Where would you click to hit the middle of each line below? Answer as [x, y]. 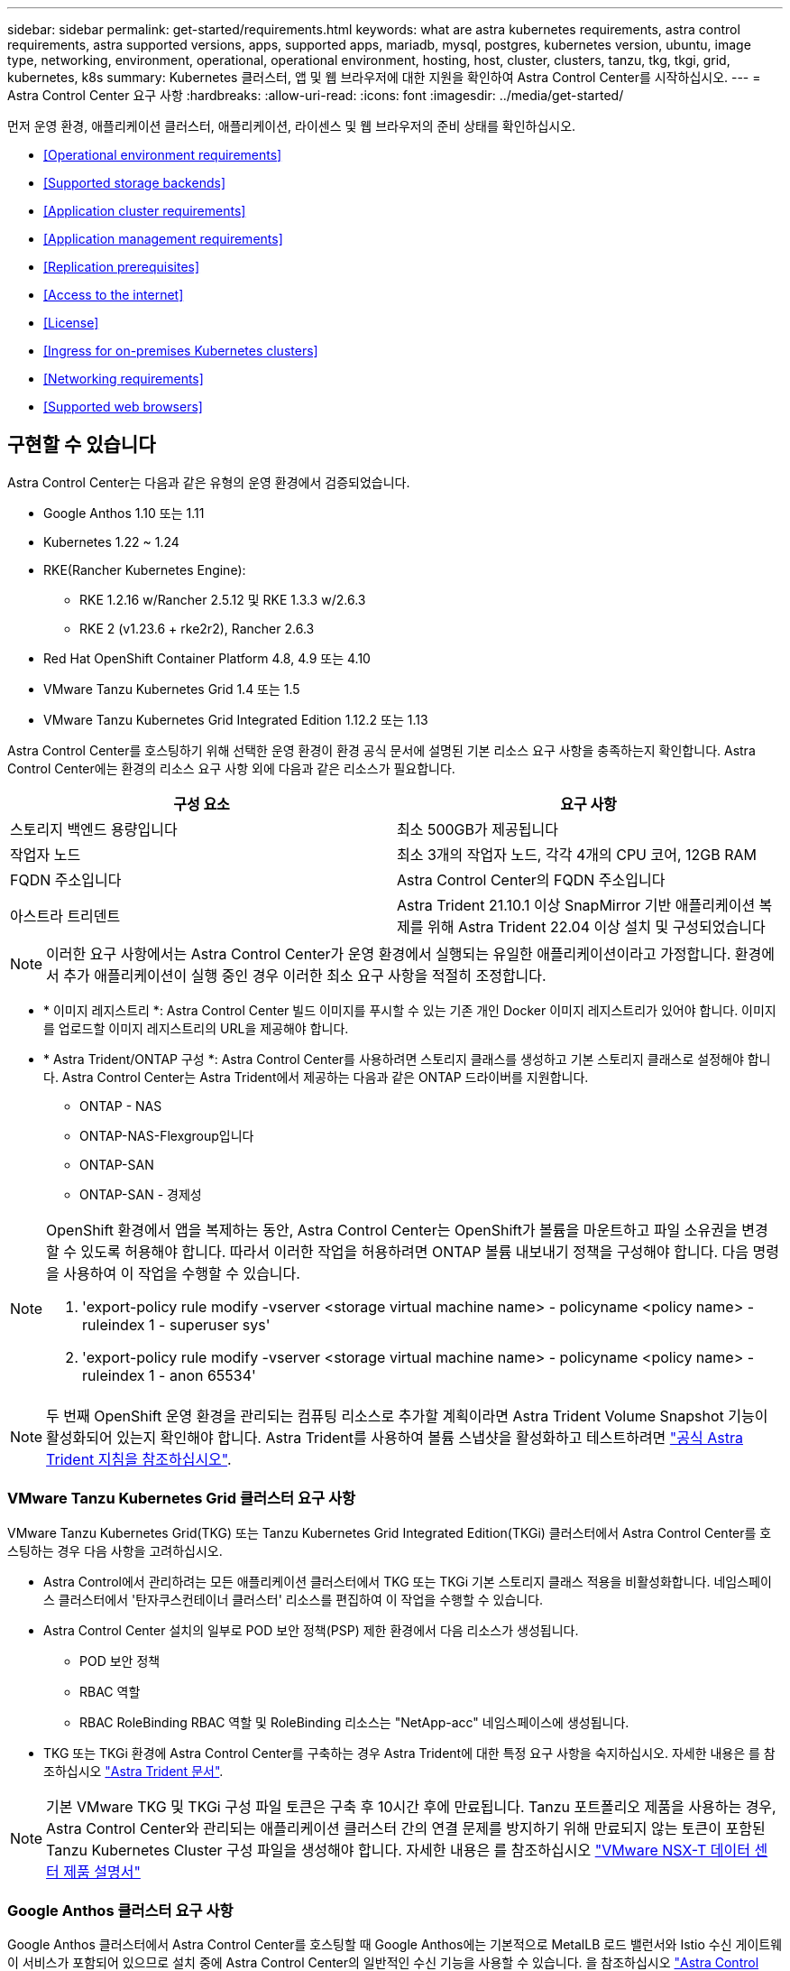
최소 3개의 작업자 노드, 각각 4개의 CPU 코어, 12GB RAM [577, 854]
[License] [71, 323]
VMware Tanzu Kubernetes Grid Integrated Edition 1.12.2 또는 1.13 [236, 719]
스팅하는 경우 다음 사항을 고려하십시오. [115, 1550]
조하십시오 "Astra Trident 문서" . [133, 1771]
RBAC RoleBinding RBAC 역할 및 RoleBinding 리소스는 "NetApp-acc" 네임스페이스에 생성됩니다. [354, 1722]
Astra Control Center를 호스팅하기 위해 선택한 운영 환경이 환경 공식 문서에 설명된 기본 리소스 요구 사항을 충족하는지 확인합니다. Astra [381, 750]
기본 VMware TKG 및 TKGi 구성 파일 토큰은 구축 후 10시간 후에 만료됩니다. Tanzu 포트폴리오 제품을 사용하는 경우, [411, 1806]
